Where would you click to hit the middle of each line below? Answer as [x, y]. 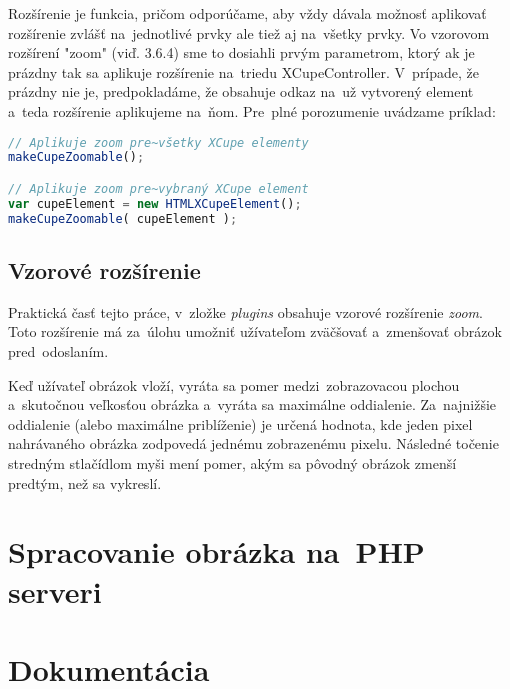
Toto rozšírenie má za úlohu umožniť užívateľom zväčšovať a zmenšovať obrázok [255, 331]
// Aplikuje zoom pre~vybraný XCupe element [158, 188]
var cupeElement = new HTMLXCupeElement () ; [155, 203]
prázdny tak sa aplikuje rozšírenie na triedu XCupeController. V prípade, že [244, 71]
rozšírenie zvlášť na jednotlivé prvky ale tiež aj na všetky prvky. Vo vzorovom [249, 32]
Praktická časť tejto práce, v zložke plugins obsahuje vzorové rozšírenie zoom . [245, 311]
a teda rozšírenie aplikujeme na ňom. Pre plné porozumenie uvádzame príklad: [252, 110]
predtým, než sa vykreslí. [85, 482]
